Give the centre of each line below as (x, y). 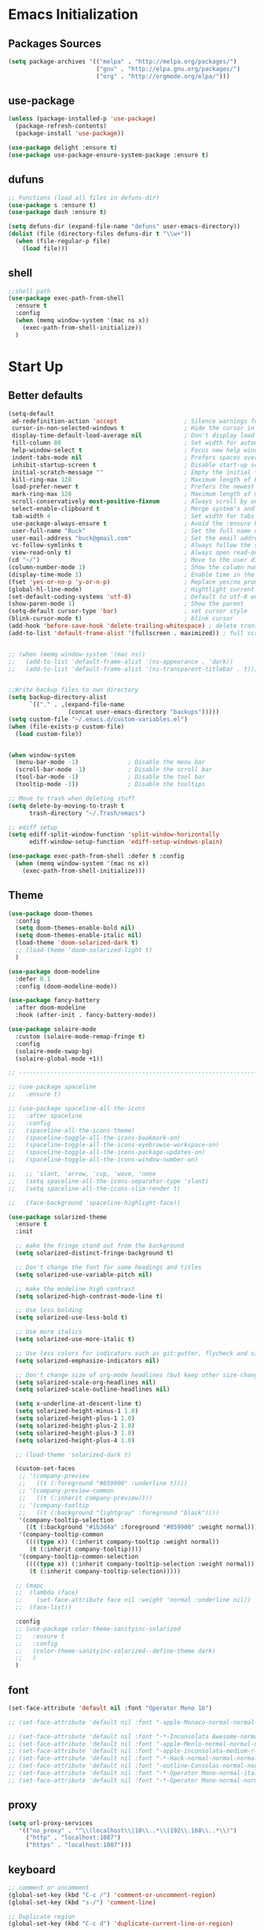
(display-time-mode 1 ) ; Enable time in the (132, 575)
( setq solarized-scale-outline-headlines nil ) (93, 1390)
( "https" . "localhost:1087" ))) (79, 1845)
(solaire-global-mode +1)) (59, 1059)
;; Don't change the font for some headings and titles (108, 1267)
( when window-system (42, 755)
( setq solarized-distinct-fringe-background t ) (95, 1253)
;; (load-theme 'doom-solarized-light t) (84, 950)
